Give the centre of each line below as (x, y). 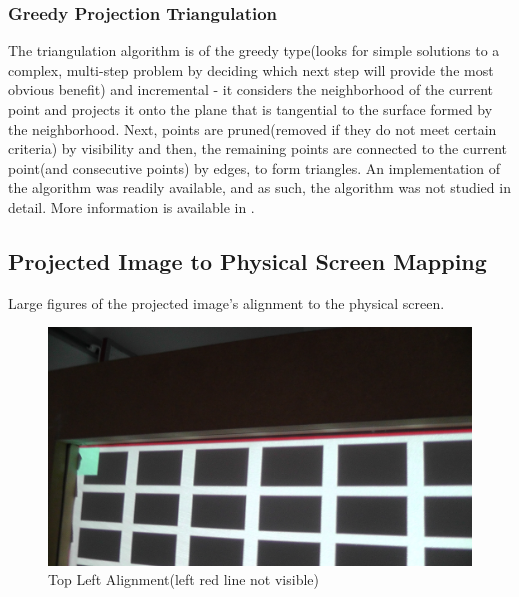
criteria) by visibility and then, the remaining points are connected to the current (257, 148)
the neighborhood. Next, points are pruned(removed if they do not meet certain (252, 128)
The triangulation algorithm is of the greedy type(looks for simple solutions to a (254, 50)
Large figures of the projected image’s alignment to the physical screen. (226, 302)
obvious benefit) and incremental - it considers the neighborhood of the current (251, 89)
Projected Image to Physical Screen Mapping (247, 260)
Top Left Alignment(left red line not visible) (183, 579)
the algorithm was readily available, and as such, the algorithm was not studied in (259, 187)
